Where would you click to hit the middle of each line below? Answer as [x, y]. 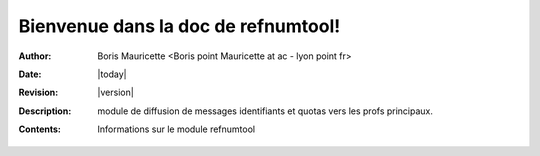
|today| [112, 74]
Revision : [38, 92]
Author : [35, 56]
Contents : [40, 129]
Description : [45, 111]
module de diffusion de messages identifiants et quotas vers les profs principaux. [265, 111]
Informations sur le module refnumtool [176, 129]
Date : [30, 74]
